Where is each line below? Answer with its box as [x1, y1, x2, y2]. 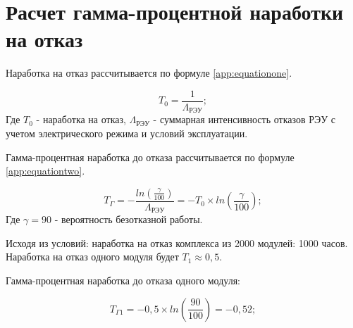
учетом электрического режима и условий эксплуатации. [6, 126, 248, 141]
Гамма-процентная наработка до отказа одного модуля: [6, 273, 240, 288]
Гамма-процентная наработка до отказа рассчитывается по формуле [6, 149, 295, 164]
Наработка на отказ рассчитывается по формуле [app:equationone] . [6, 65, 292, 80]
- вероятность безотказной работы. [54, 212, 203, 227]
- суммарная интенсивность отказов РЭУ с [153, 112, 336, 127]
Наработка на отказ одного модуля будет [6, 249, 179, 264]
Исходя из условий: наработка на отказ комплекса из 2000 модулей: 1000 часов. [6, 235, 348, 250]
